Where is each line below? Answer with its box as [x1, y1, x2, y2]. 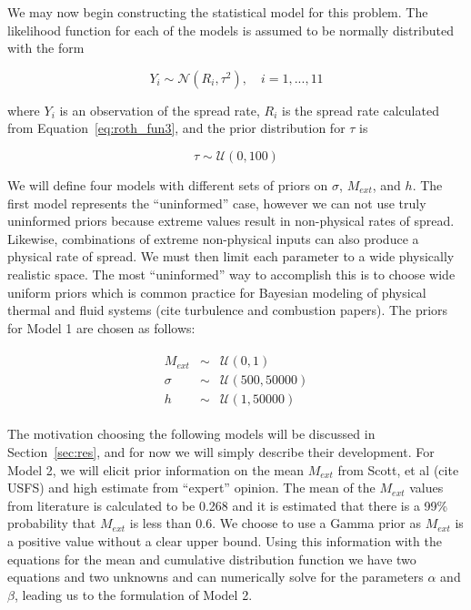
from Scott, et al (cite [337, 460, 459, 479]
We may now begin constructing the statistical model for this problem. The [7, 3, 428, 21]
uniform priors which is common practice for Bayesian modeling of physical [7, 282, 426, 301]
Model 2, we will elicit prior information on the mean [7, 460, 305, 479]
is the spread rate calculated [282, 100, 439, 119]
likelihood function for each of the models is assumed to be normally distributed [7, 20, 454, 39]
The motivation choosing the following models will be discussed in [7, 424, 376, 443]
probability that [7, 513, 96, 533]
